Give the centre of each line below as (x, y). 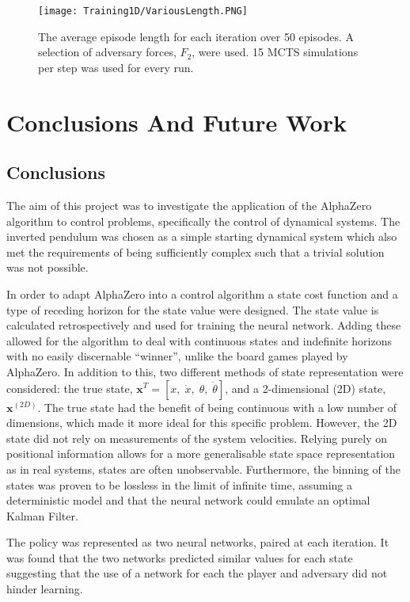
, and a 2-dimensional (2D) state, (306, 388)
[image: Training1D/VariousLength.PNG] (143, 11)
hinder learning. (45, 589)
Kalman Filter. (42, 515)
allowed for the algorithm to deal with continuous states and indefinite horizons (199, 340)
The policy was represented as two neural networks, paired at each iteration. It (198, 542)
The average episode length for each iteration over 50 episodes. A (196, 36)
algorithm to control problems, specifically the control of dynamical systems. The (203, 221)
